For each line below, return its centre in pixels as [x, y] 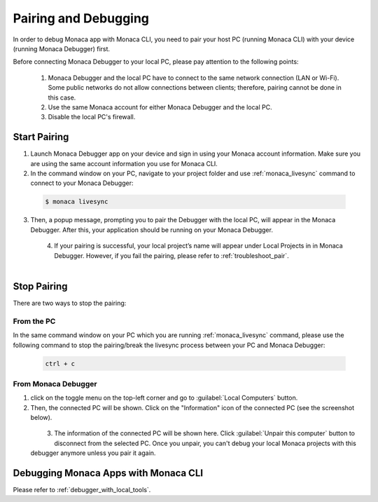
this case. [62, 97]
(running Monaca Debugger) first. [62, 48]
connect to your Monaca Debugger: [82, 183]
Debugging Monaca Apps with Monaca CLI [108, 473]
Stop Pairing [40, 286]
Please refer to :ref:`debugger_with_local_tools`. [82, 490]
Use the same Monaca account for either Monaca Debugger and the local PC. [160, 107]
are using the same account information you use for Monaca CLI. [124, 163]
